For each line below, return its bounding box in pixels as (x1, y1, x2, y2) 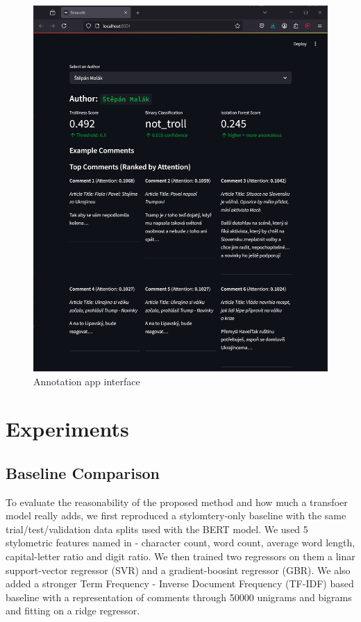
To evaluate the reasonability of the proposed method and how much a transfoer (6, 494, 348, 509)
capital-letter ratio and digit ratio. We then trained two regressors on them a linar (6, 549, 355, 564)
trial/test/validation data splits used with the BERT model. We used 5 (6, 521, 308, 536)
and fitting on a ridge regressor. (6, 603, 140, 618)
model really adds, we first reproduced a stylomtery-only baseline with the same (6, 508, 346, 523)
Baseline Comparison (6, 462, 160, 483)
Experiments (6, 414, 129, 443)
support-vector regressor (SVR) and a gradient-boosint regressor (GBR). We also (6, 562, 351, 577)
